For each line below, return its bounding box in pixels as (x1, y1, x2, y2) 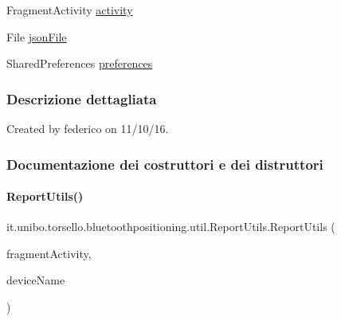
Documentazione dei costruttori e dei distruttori (6, 154, 323, 174)
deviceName (6, 272, 65, 288)
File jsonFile (6, 28, 67, 45)
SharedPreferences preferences (6, 55, 153, 72)
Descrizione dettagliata (6, 88, 157, 108)
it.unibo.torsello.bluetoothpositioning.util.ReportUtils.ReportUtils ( (6, 218, 335, 235)
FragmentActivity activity (6, 2, 133, 18)
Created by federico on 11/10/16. (6, 120, 169, 136)
